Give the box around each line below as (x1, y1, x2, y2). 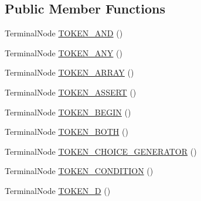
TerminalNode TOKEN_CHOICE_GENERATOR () (5, 145, 197, 157)
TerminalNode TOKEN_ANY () (5, 46, 122, 59)
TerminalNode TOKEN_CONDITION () (5, 165, 154, 177)
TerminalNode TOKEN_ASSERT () (5, 86, 137, 98)
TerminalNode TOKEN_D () (5, 184, 111, 196)
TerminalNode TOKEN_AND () (5, 27, 123, 39)
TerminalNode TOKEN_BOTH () (5, 125, 128, 138)
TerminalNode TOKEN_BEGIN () (5, 105, 131, 118)
